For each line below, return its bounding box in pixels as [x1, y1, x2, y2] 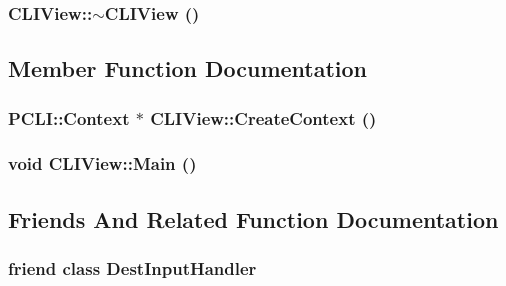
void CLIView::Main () [8, 151, 197, 176]
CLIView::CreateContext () [150, 105, 377, 130]
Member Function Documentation [8, 53, 368, 84]
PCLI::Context [8, 105, 130, 130]
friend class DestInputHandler [8, 256, 257, 281]
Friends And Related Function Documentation [8, 203, 499, 234]
